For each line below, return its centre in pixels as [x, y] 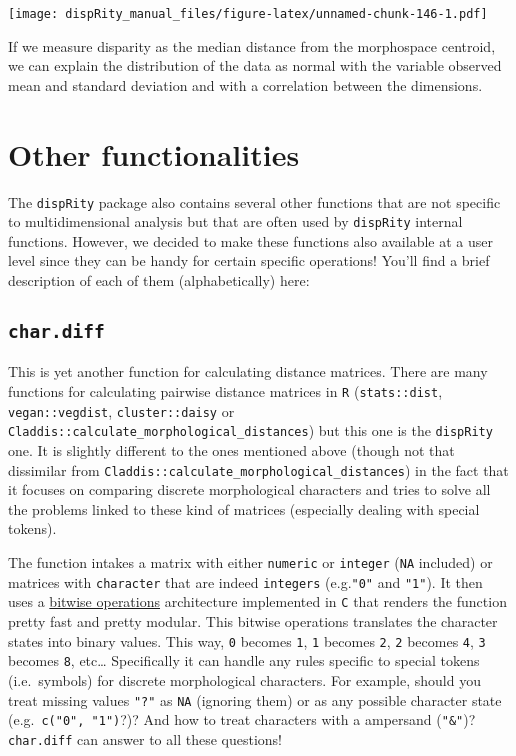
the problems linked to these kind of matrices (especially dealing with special [244, 508]
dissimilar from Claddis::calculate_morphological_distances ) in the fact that [258, 469]
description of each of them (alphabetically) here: [159, 280]
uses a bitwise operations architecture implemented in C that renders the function [257, 601]
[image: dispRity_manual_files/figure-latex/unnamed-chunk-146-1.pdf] [248, 14]
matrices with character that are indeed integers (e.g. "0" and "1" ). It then [245, 581]
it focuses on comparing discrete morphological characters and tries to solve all [249, 489]
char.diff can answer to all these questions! [145, 738]
